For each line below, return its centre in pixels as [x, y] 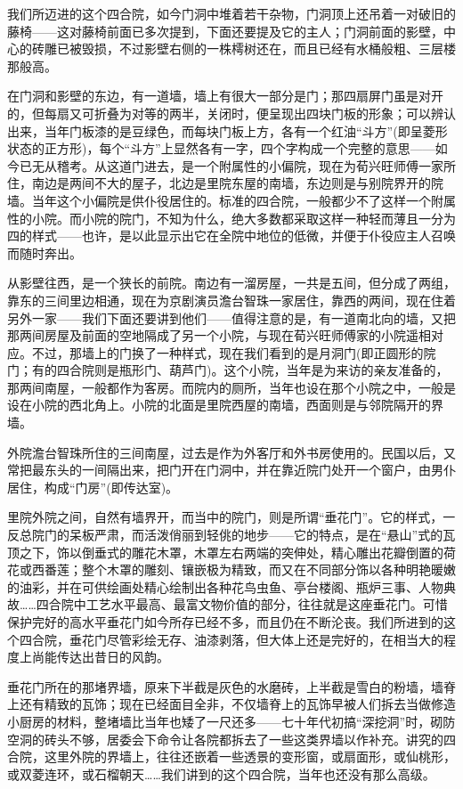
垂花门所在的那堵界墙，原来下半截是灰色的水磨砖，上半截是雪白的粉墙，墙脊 [231, 686]
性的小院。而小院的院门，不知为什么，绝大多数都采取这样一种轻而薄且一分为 [231, 218]
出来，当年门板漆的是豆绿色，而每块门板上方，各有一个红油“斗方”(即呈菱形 [227, 130]
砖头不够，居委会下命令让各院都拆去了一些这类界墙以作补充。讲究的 [244, 739]
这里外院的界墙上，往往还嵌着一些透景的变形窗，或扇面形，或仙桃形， [250, 756]
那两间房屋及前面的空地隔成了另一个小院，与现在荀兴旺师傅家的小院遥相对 [225, 335]
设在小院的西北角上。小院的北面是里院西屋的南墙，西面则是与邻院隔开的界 [225, 405]
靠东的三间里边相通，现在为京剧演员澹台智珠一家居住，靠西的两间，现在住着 [231, 300]
